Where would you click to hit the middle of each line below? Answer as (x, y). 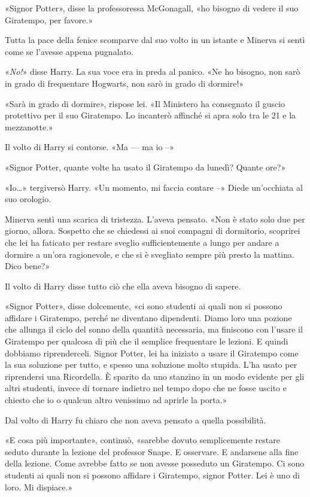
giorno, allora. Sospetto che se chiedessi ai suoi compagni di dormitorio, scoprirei (153, 231)
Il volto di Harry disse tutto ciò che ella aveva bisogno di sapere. (123, 286)
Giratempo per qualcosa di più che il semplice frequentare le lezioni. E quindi (147, 341)
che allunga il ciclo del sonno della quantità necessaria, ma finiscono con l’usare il (154, 329)
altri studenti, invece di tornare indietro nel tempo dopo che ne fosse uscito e (146, 388)
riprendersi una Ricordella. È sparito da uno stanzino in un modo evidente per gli (155, 376)
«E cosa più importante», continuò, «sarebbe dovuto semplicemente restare (142, 440)
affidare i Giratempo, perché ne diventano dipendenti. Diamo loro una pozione (148, 317)
